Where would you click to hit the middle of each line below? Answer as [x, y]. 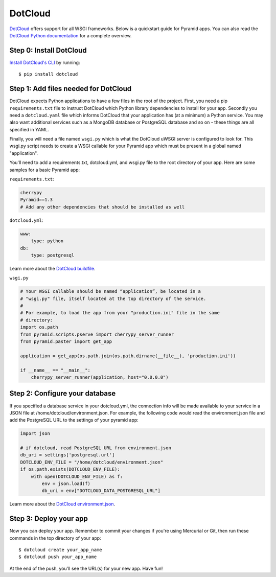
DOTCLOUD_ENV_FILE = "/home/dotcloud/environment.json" [92, 462]
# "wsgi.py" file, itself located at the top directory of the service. [113, 298]
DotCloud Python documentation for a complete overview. [71, 35]
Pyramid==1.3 [37, 200]
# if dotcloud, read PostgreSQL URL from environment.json [96, 448]
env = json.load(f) [66, 484]
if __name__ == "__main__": [55, 370]
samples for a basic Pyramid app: [45, 170]
